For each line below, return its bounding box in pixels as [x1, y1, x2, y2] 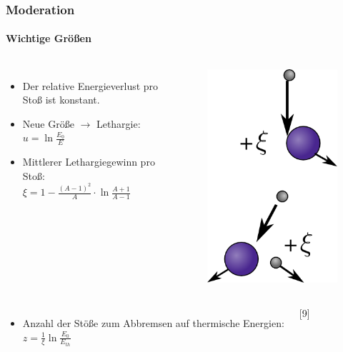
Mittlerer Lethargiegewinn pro [22, 154, 155, 169]
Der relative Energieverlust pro [22, 78, 159, 93]
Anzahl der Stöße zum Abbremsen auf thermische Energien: [22, 315, 284, 330]
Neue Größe [22, 116, 74, 131]
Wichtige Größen [6, 31, 91, 46]
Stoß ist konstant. [22, 92, 100, 107]
